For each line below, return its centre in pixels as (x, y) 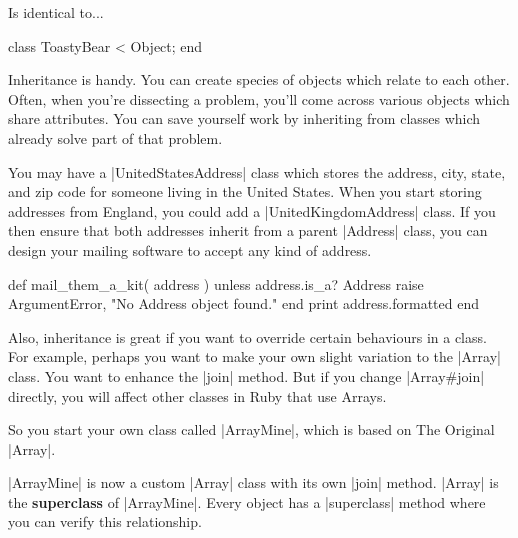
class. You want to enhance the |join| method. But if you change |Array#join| (246, 375)
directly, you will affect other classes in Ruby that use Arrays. (197, 395)
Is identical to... (56, 12)
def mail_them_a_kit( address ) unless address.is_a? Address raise (216, 283)
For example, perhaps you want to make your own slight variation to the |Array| (254, 356)
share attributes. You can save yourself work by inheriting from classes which (244, 118)
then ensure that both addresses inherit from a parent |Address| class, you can (248, 230)
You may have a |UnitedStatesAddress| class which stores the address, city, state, (257, 171)
